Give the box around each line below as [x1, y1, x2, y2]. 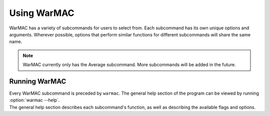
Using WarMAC [9, 7, 74, 18]
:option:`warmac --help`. [9, 97, 60, 103]
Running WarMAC [9, 77, 66, 86]
